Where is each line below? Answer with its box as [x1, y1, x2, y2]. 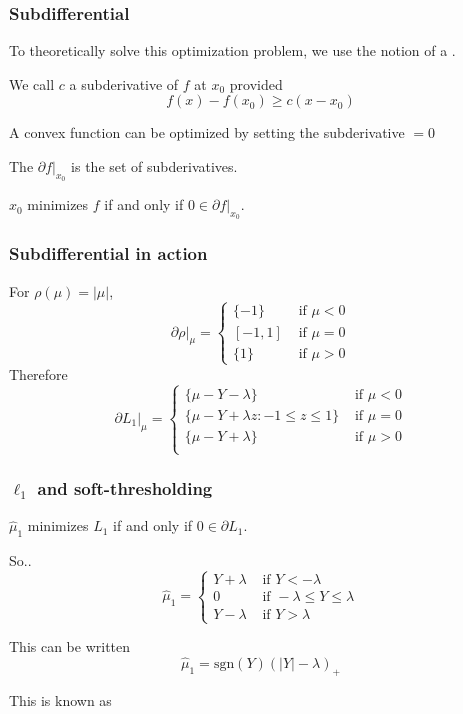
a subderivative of [69, 73, 179, 94]
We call [9, 73, 55, 94]
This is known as [9, 689, 112, 710]
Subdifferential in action [9, 241, 208, 266]
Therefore [9, 363, 68, 384]
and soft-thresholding [37, 475, 213, 500]
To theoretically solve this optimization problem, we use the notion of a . [9, 40, 456, 61]
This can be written [9, 636, 131, 657]
